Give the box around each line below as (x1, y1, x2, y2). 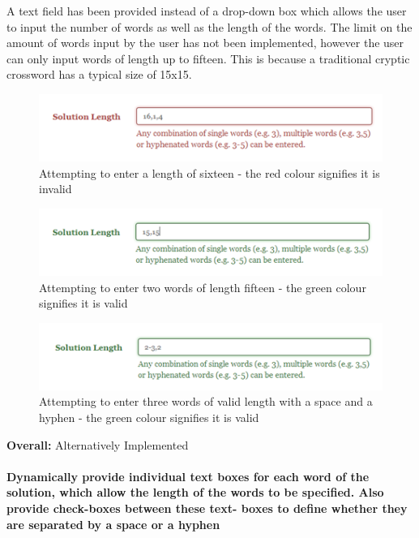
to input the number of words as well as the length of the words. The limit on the (6, 18, 413, 35)
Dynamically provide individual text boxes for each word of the (6, 467, 370, 484)
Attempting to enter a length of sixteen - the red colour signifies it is (39, 164, 380, 181)
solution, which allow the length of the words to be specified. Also (6, 484, 384, 501)
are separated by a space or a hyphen (6, 515, 220, 532)
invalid (39, 180, 72, 197)
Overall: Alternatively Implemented (6, 436, 189, 453)
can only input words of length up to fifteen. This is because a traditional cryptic (6, 49, 410, 67)
